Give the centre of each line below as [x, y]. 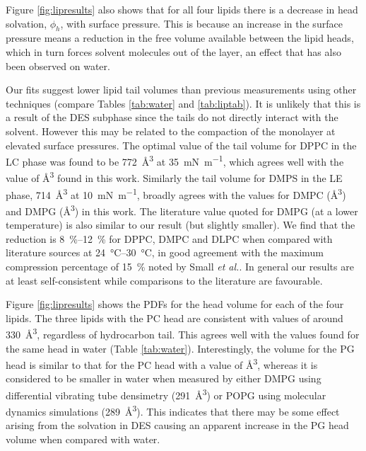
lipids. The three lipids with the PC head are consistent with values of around [175, 318]
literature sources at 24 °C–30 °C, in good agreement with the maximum [165, 252]
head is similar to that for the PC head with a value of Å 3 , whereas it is [162, 364]
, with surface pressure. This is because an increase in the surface [201, 23]
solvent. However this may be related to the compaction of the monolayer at [171, 131]
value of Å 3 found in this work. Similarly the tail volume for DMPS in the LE [174, 177]
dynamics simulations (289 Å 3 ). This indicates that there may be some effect [173, 410]
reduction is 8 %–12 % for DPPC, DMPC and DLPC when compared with [169, 238]
